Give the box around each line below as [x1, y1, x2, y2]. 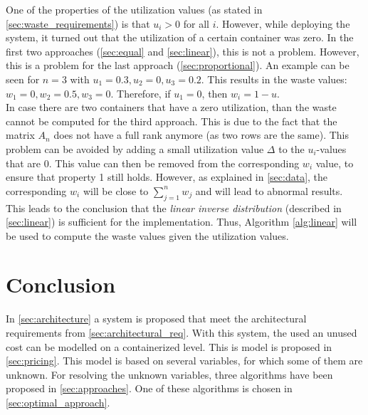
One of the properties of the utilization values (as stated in [6, 2, 263, 16]
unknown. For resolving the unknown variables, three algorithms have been [6, 367, 333, 382]
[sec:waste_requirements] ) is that [6, 16, 150, 31]
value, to [315, 155, 354, 170]
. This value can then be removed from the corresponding [48, 155, 300, 170]
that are [6, 155, 41, 170]
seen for [6, 71, 40, 86]
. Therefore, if [110, 85, 171, 100]
